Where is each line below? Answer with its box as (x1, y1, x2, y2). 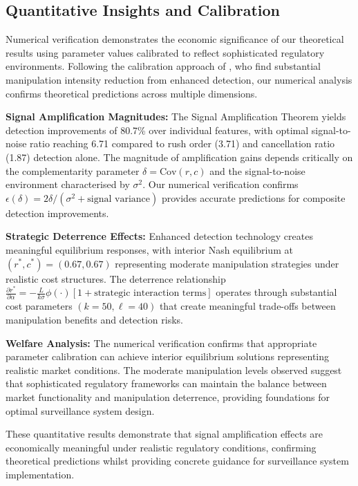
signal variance (87, 194, 151, 204)
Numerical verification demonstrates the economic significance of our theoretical (6, 32, 344, 46)
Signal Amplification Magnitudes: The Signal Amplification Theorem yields (6, 109, 346, 124)
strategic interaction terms (94, 288, 207, 299)
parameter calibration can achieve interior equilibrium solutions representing (6, 349, 330, 364)
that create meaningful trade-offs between (159, 299, 336, 313)
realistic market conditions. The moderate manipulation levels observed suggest (6, 362, 342, 377)
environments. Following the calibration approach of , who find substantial (6, 59, 321, 73)
